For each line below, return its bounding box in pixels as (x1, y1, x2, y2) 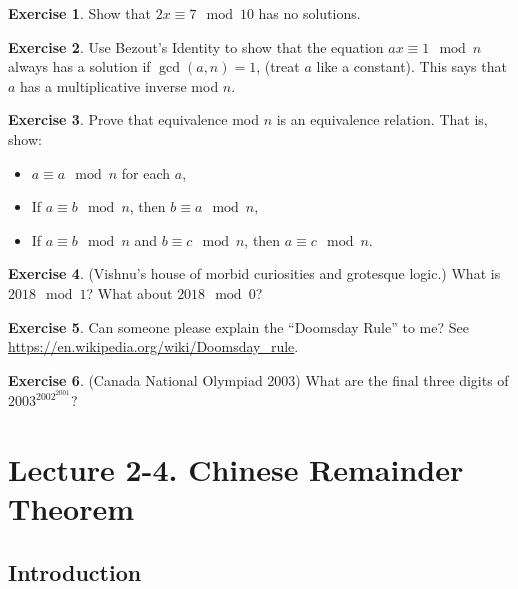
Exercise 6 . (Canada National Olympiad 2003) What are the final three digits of (8, 369, 509, 390)
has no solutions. (258, 3, 361, 23)
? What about (86, 282, 173, 303)
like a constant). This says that (316, 56, 507, 77)
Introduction (8, 556, 142, 587)
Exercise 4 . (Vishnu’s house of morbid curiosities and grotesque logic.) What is (8, 263, 501, 284)
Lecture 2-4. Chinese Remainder (8, 449, 464, 490)
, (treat (256, 56, 300, 77)
